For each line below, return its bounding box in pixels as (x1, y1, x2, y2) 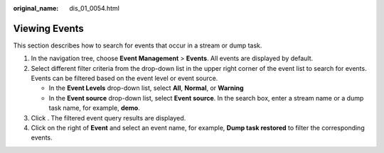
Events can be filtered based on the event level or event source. (31, 74, 218, 83)
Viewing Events (13, 22, 85, 35)
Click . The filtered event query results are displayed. (31, 113, 186, 122)
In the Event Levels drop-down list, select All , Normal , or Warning (48, 84, 244, 92)
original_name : (13, 4, 59, 12)
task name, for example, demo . (48, 103, 140, 113)
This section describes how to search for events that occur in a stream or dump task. (13, 41, 262, 50)
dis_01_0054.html (69, 4, 120, 12)
